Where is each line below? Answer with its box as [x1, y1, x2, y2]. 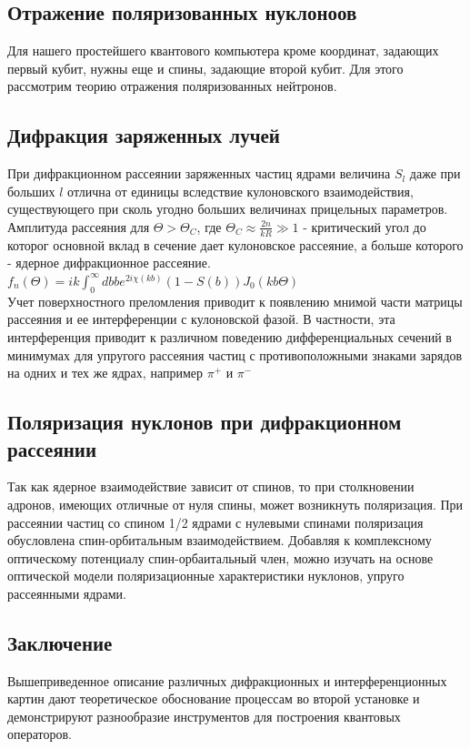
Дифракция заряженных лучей [7, 121, 280, 149]
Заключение [7, 628, 113, 656]
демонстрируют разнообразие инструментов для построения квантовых [7, 706, 401, 725]
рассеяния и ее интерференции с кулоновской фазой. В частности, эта [7, 309, 395, 329]
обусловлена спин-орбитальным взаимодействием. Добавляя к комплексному [7, 531, 432, 550]
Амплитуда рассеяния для [7, 217, 150, 236]
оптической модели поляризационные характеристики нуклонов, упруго [7, 566, 405, 585]
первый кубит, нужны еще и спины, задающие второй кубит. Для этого [7, 58, 404, 77]
